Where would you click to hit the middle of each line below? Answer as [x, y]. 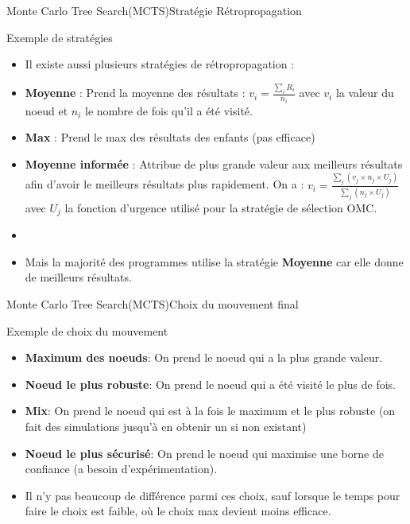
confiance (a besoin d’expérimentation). [121, 469]
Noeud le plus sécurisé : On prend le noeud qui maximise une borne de [204, 453]
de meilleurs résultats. [78, 277]
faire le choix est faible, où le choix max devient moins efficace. [178, 511]
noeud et [46, 110]
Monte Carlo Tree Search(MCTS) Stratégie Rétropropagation [154, 10]
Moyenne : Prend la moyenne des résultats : [135, 93]
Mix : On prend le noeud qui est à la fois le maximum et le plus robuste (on [210, 411]
